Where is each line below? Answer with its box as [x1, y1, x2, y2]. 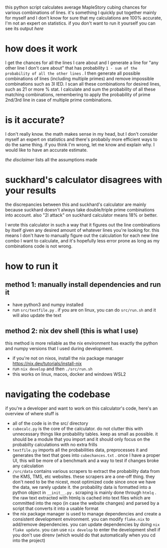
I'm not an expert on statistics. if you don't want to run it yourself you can [5, 20, 156, 26]
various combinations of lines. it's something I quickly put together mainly [5, 10, 157, 16]
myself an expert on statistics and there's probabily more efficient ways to [5, 136, 158, 142]
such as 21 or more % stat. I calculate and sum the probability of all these [5, 86, 156, 92]
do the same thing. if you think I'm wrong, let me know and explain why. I [5, 141, 155, 147]
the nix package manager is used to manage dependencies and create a [12, 510, 161, 516]
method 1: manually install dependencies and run [5, 281, 161, 289]
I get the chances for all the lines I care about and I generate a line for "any [5, 60, 159, 66]
